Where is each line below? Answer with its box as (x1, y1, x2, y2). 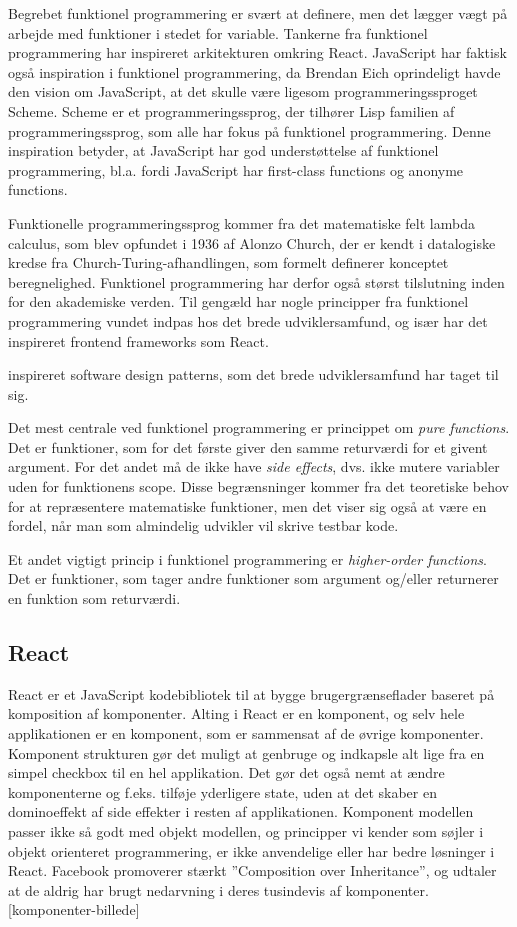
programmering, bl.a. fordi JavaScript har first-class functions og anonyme (8, 159, 464, 180)
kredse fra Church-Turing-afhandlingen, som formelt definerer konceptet (8, 252, 449, 273)
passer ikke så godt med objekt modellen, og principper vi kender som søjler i (8, 820, 484, 841)
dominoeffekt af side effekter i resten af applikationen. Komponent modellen (8, 801, 474, 822)
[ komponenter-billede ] (8, 899, 140, 920)
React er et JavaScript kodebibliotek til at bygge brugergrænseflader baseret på (8, 683, 495, 704)
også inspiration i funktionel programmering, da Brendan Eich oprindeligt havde (8, 61, 501, 82)
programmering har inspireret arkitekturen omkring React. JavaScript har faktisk (8, 42, 507, 63)
